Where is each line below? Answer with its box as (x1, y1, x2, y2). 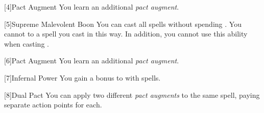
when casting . (4, 38, 49, 49)
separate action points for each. (4, 99, 102, 110)
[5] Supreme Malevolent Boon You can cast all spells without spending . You (4, 18, 242, 29)
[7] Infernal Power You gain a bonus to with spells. (4, 72, 161, 83)
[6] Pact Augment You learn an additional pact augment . (4, 55, 179, 66)
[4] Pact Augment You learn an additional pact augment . (4, 2, 179, 12)
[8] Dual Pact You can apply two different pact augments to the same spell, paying (4, 89, 260, 100)
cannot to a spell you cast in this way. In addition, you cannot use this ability (4, 28, 248, 39)
